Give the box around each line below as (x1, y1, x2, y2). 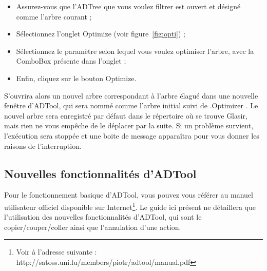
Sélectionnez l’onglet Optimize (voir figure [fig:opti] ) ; (16, 28, 185, 39)
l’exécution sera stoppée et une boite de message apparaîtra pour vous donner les (4, 130, 259, 141)
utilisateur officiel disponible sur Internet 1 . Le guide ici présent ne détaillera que (4, 200, 256, 212)
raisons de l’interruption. (4, 140, 82, 151)
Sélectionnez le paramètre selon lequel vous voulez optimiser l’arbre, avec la (16, 45, 254, 56)
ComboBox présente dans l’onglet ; (16, 55, 126, 66)
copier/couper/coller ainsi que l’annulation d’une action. (4, 221, 181, 232)
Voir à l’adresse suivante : (16, 246, 97, 257)
